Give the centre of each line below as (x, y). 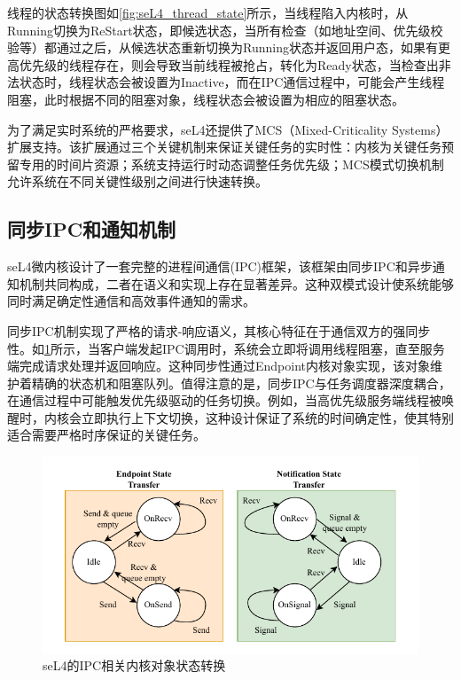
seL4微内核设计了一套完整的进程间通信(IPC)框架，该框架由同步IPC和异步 (220, 266)
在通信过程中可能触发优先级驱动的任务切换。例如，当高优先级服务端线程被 (224, 400)
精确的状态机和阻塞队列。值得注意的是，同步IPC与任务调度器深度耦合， (241, 383)
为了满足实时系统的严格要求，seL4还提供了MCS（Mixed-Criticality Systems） (228, 129)
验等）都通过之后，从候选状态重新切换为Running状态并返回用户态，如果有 (223, 47)
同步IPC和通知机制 (92, 229)
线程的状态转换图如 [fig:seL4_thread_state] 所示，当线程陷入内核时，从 (208, 12)
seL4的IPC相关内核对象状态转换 (134, 665)
